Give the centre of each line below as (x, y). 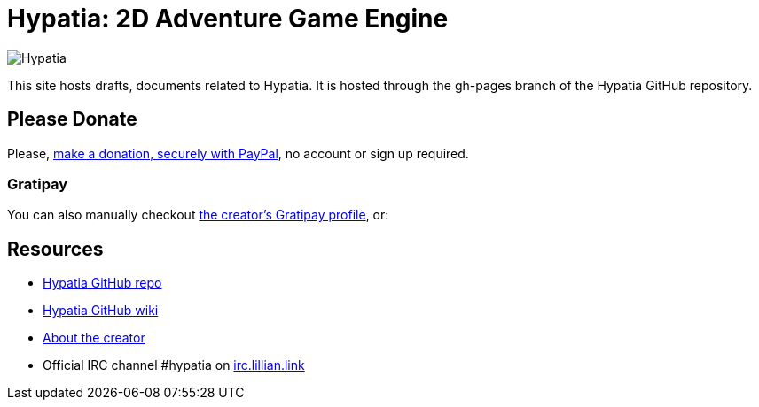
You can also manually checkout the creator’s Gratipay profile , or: (198, 215)
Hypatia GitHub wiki (101, 311)
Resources (55, 249)
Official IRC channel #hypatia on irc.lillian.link (174, 365)
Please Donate (72, 119)
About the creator (94, 338)
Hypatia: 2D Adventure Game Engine (228, 19)
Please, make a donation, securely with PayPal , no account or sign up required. (238, 153)
